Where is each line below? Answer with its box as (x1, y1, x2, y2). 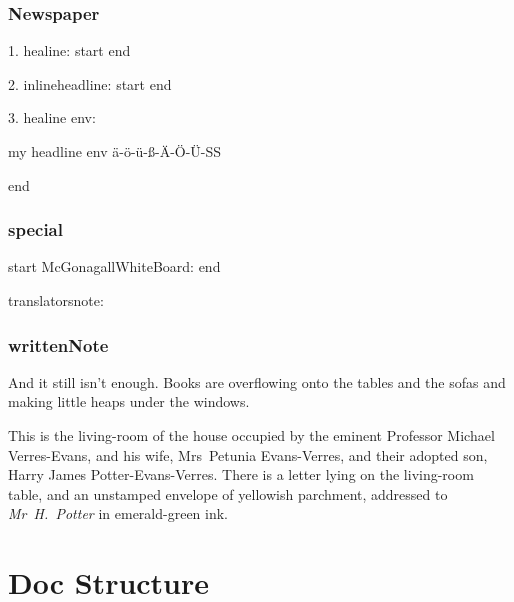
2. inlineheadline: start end (8, 73, 172, 94)
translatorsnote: (8, 290, 104, 310)
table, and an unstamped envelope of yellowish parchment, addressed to (8, 483, 448, 504)
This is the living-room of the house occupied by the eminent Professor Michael (8, 425, 495, 445)
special (8, 217, 63, 242)
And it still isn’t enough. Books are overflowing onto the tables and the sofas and (8, 371, 506, 392)
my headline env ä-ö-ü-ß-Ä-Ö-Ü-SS (8, 141, 222, 161)
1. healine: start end (8, 40, 131, 61)
